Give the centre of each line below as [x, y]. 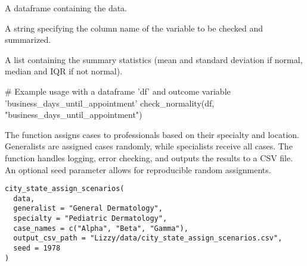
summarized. [28, 40]
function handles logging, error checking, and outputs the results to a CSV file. [149, 157]
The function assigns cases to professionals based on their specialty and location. [152, 134]
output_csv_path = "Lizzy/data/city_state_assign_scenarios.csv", [148, 238]
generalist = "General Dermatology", [88, 209]
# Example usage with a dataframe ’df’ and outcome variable [118, 91]
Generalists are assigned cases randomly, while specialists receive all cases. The [149, 146]
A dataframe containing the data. [66, 8]
